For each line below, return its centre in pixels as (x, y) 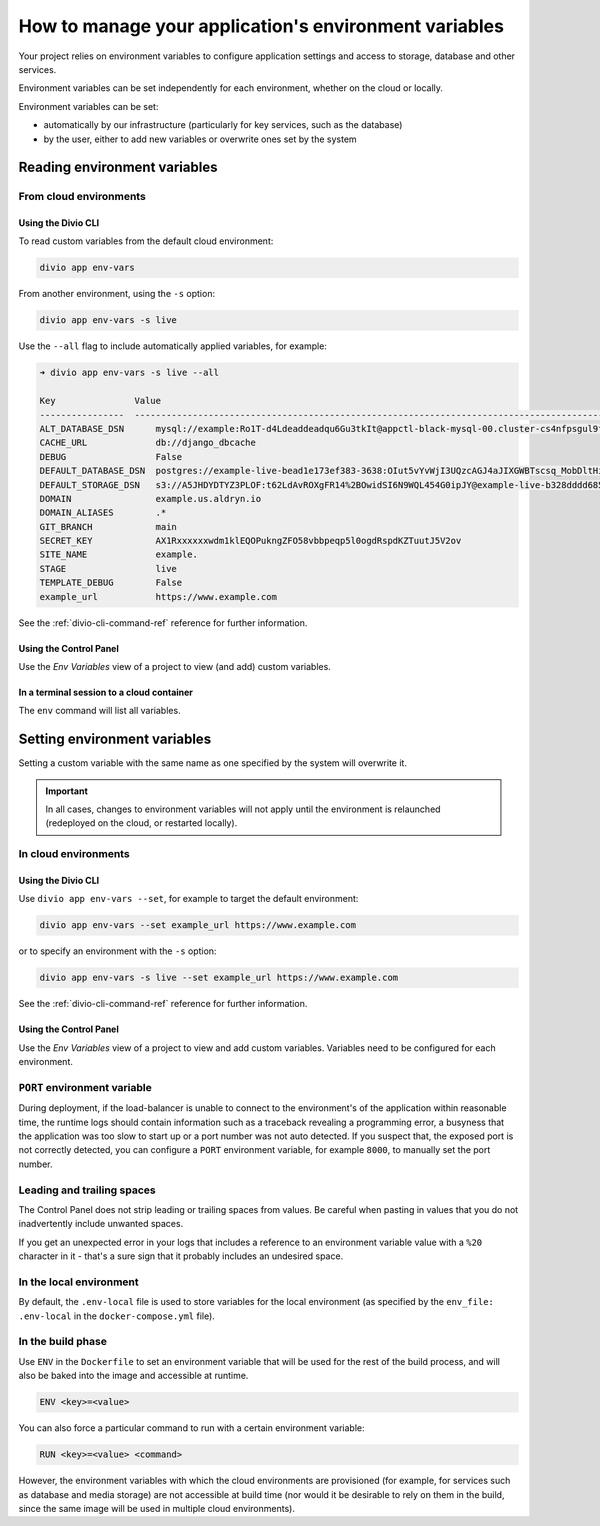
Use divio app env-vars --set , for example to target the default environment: (188, 899)
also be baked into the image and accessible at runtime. (133, 1376)
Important (67, 791)
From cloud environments (82, 197)
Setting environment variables (115, 739)
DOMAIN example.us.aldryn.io (150, 498)
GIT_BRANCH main (108, 526)
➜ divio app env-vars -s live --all (129, 373)
